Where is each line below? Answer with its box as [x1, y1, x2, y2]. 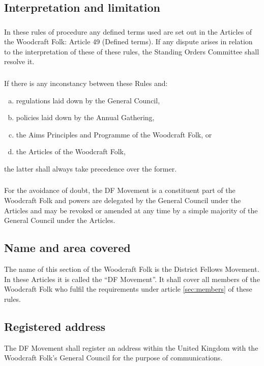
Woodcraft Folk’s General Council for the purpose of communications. [4, 352, 223, 363]
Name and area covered [4, 240, 131, 256]
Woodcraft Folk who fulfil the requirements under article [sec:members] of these [4, 284, 252, 294]
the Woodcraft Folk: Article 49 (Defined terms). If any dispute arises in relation [4, 36, 253, 47]
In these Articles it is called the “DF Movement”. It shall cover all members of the [4, 273, 260, 284]
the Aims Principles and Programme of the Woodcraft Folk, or [16, 129, 212, 139]
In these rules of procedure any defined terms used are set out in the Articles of [4, 26, 252, 37]
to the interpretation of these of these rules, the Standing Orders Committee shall [4, 46, 259, 57]
